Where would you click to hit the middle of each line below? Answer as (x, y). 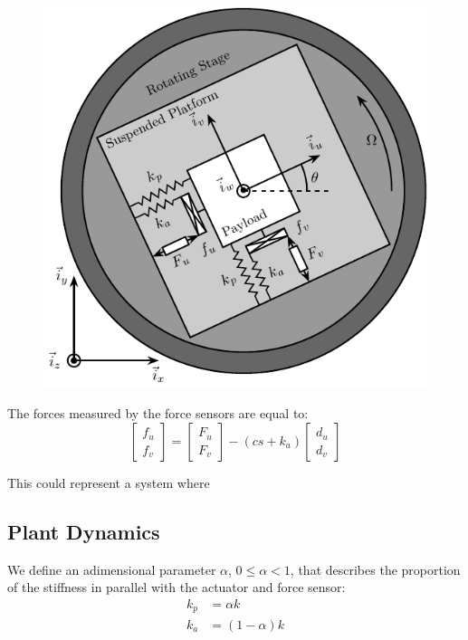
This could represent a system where (109, 483)
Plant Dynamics (84, 531)
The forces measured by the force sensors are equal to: (158, 413)
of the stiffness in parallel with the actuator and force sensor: (177, 587)
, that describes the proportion (375, 569)
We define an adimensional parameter (112, 569)
